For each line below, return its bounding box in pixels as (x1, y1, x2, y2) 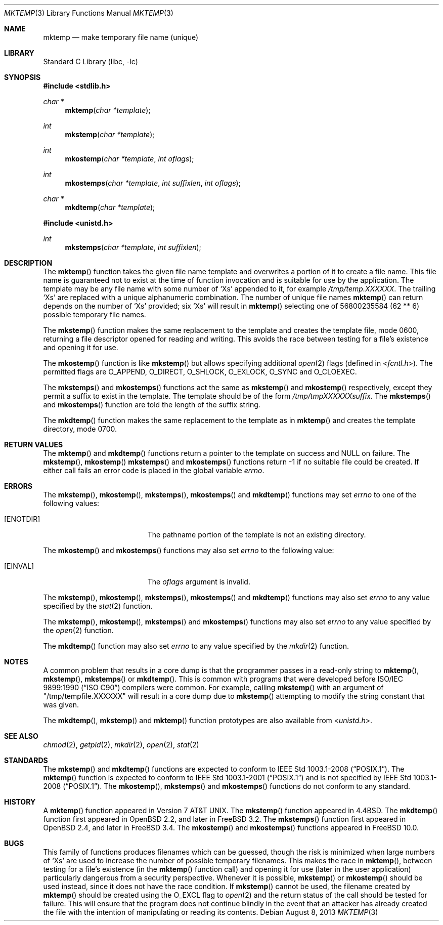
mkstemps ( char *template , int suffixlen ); (65, 243, 201, 251)
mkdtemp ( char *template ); (65, 203, 155, 212)
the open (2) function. (43, 626, 114, 635)
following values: (43, 499, 100, 508)
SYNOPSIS (4, 73, 41, 81)
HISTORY (4, 797, 36, 806)
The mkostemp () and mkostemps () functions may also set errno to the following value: (43, 546, 334, 555)
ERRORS (4, 482, 33, 490)
